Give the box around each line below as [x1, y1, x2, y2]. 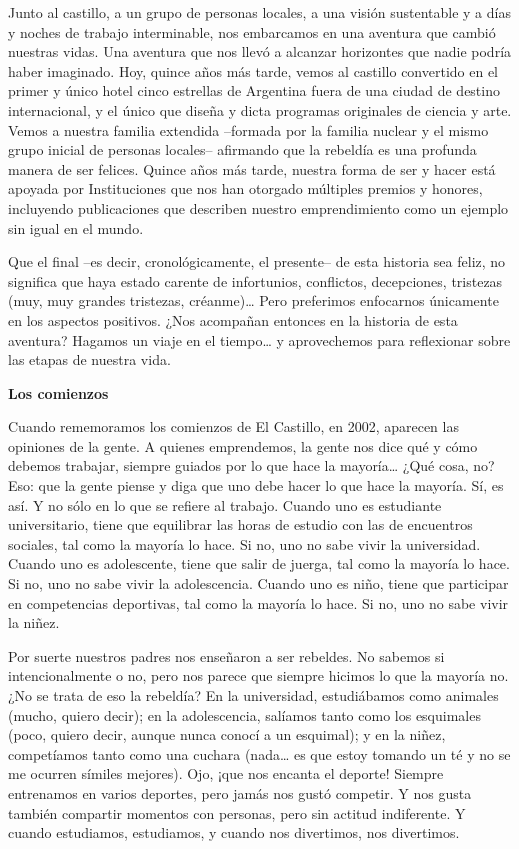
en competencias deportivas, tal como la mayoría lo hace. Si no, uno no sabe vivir [8, 592, 509, 613]
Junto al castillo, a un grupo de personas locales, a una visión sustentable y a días [8, 2, 511, 22]
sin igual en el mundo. [8, 217, 144, 238]
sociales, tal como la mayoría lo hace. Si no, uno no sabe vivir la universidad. [8, 533, 481, 554]
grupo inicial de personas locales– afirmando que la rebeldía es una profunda [8, 139, 477, 160]
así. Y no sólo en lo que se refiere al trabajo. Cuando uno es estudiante [8, 494, 442, 515]
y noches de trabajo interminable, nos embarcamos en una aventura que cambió [8, 21, 496, 42]
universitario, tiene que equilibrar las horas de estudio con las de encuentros [8, 514, 473, 535]
